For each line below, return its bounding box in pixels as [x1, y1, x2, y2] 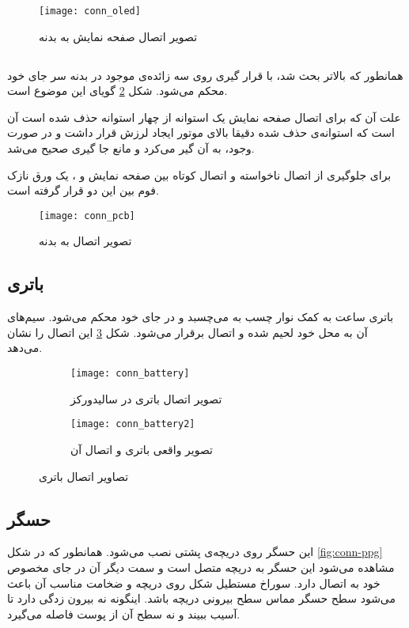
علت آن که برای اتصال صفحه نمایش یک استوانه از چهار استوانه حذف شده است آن [7, 108, 401, 125]
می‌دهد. [7, 339, 43, 356]
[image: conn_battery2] [70, 418, 195, 430]
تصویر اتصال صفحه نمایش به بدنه [39, 28, 198, 44]
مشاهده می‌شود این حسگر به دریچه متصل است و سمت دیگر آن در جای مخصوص [7, 558, 395, 575]
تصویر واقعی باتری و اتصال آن [70, 441, 214, 457]
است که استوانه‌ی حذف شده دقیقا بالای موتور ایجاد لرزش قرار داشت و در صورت [7, 124, 395, 141]
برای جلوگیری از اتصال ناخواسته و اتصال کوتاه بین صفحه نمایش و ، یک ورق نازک [7, 166, 392, 183]
